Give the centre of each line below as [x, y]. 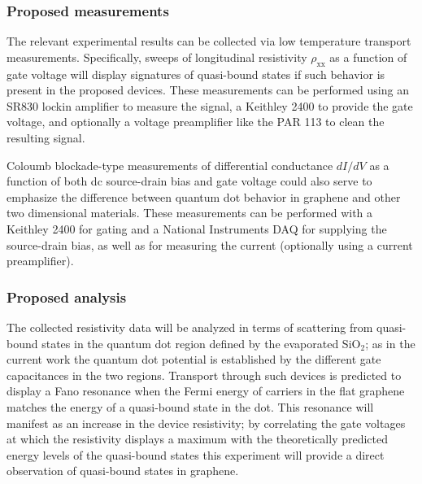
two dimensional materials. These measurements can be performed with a [190, 213]
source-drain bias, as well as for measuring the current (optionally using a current [210, 244]
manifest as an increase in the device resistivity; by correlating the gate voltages [206, 423]
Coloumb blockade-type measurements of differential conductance [170, 165]
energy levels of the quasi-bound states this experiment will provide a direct [196, 454]
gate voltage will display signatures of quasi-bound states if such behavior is [196, 74]
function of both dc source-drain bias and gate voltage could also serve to [189, 181]
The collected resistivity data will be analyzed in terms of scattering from [190, 327]
